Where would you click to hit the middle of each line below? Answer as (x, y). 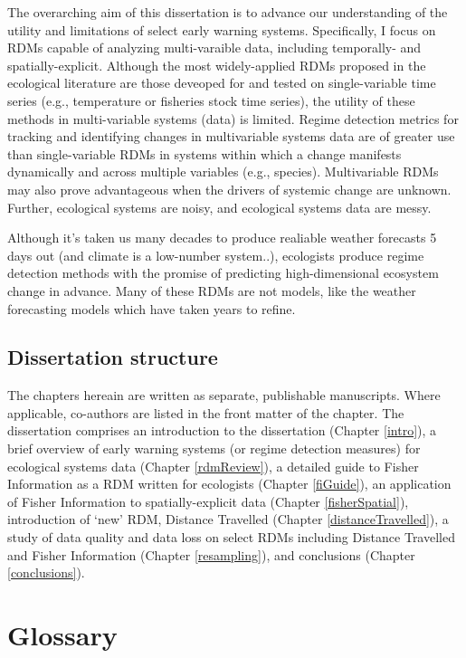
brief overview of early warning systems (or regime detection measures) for (214, 448)
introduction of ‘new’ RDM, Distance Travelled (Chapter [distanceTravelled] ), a (228, 519)
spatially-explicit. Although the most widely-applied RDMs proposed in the (217, 65)
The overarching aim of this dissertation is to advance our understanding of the (228, 12)
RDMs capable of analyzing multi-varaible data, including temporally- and (214, 48)
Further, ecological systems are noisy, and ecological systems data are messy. (219, 207)
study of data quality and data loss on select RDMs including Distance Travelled (231, 537)
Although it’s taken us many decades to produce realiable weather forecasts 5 (222, 238)
